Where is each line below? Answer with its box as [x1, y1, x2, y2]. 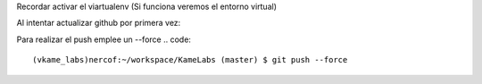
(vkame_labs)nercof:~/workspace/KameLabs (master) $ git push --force [32, 55, 348, 65]
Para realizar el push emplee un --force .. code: [16, 34, 192, 45]
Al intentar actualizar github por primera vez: [16, 18, 181, 29]
